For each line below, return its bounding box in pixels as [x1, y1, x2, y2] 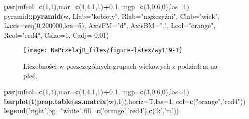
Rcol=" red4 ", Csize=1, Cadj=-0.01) [4, 30, 109, 40]
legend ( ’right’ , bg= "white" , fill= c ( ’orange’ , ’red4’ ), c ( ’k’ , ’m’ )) [4, 105, 179, 116]
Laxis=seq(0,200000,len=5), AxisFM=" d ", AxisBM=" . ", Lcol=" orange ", [4, 20, 216, 30]
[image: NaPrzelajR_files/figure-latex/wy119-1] [23, 47, 183, 54]
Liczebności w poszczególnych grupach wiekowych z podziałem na [23, 61, 218, 71]
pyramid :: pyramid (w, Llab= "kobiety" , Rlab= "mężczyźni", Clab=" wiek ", [4, 11, 220, 21]
